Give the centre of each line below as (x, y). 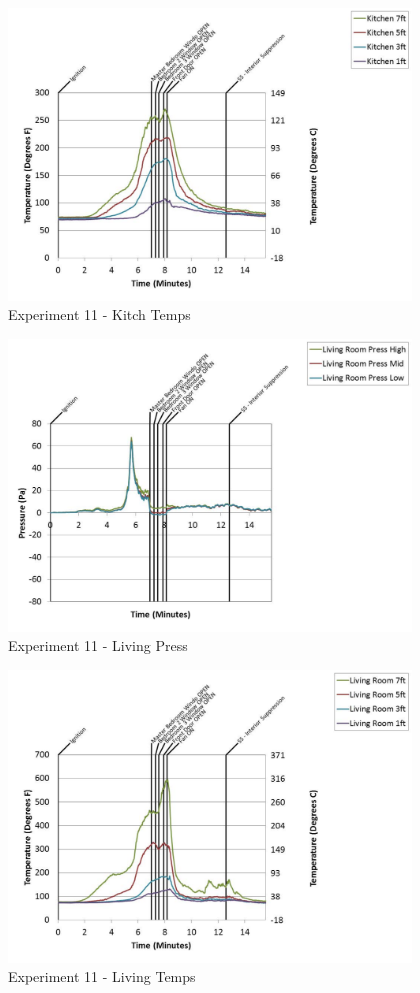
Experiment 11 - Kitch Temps (99, 314)
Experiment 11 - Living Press (98, 645)
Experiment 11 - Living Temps (102, 976)
